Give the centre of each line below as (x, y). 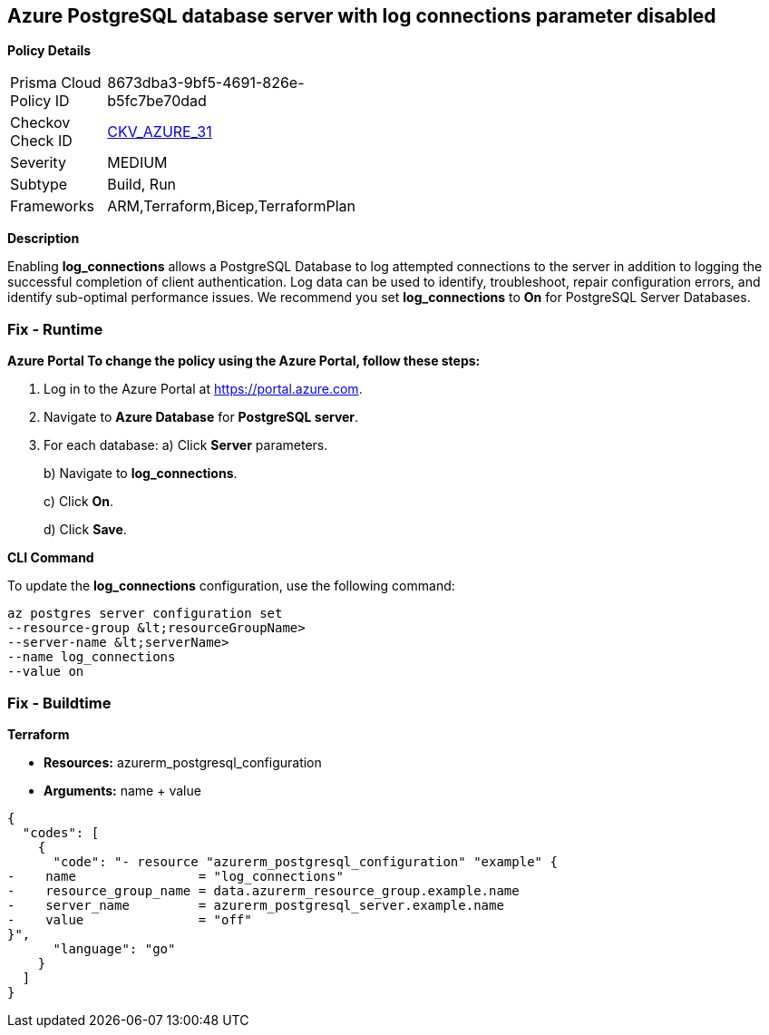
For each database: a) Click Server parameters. (186, 445)
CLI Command (51, 558)
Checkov (40, 123)
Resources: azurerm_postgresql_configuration (183, 762)
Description (44, 239)
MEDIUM (137, 163)
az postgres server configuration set (145, 614)
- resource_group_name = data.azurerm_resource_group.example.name (263, 890)
